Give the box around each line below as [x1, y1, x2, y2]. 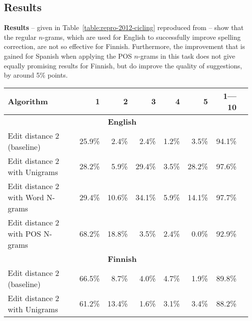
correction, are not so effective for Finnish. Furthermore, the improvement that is [4, 41, 245, 51]
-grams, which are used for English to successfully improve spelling [43, 32, 241, 42]
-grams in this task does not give [138, 50, 236, 61]
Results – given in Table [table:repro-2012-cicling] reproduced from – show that [4, 22, 244, 32]
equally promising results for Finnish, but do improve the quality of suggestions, [4, 60, 242, 70]
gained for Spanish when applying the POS [4, 50, 132, 61]
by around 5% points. [4, 70, 68, 80]
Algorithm [8, 96, 48, 107]
